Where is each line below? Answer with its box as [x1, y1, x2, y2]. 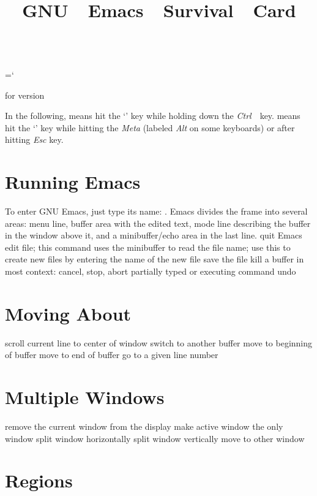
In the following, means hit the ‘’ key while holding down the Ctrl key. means [5, 109, 300, 122]
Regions [5, 468, 73, 493]
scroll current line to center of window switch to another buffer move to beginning [5, 336, 313, 349]
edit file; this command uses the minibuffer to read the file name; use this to [5, 240, 291, 253]
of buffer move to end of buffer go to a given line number [5, 348, 218, 361]
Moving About [5, 300, 132, 326]
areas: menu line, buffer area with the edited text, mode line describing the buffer [5, 216, 311, 229]
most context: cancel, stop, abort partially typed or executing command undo [5, 265, 296, 278]
